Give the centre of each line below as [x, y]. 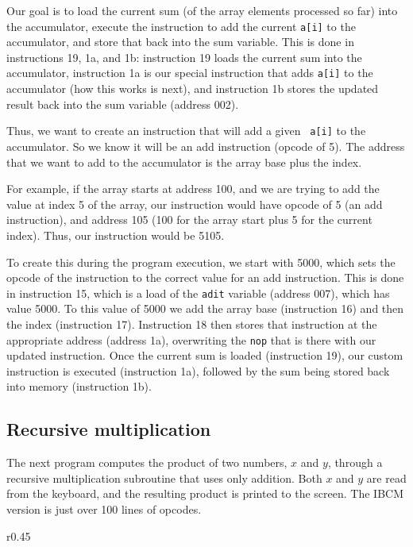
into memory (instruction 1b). [79, 386]
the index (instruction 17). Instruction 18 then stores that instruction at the [192, 324]
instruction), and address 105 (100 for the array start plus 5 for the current [189, 220]
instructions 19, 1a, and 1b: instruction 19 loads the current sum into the [184, 57]
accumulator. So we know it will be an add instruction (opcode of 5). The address [206, 146]
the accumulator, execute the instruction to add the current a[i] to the [181, 26]
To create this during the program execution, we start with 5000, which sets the [201, 262]
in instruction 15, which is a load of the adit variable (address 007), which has [198, 293]
